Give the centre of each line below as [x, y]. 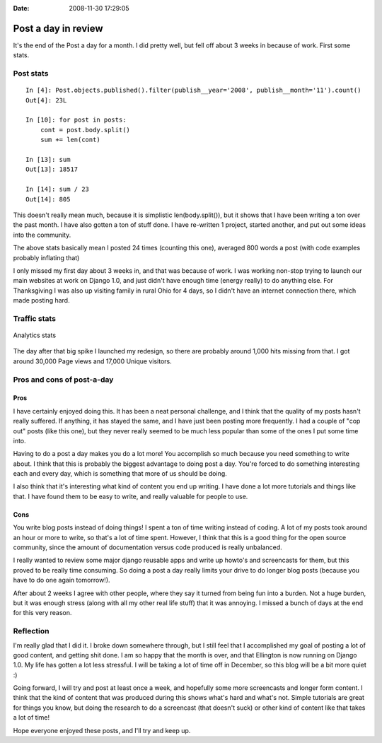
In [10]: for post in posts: [76, 120]
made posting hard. [41, 300]
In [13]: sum [48, 159]
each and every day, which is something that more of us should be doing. [120, 474]
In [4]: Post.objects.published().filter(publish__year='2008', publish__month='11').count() [193, 90]
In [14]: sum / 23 [58, 189]
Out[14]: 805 [48, 199]
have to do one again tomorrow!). [62, 580]
